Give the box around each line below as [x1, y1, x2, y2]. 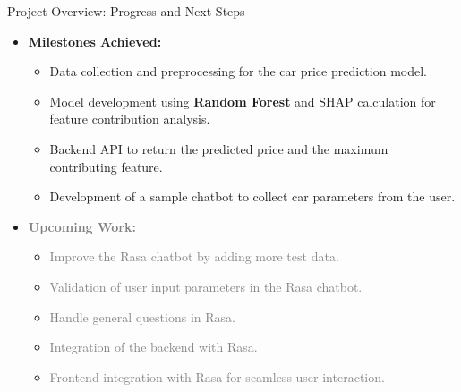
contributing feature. [49, 157, 163, 175]
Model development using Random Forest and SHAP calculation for [49, 91, 436, 110]
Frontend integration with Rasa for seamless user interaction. [49, 367, 385, 386]
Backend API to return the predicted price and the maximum [49, 139, 388, 158]
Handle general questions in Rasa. [49, 307, 235, 326]
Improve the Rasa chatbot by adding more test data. [49, 247, 339, 266]
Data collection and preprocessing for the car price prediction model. [49, 62, 427, 81]
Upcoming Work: [28, 217, 136, 235]
